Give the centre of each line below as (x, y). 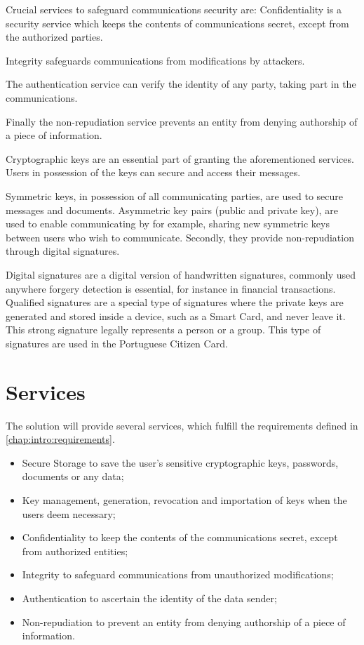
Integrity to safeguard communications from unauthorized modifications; (178, 574)
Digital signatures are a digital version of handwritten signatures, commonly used (181, 274)
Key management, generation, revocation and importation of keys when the (184, 499)
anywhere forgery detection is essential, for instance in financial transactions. (171, 288)
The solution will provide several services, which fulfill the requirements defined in (182, 425)
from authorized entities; (75, 551)
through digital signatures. (63, 251)
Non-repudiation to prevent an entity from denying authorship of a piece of (184, 621)
